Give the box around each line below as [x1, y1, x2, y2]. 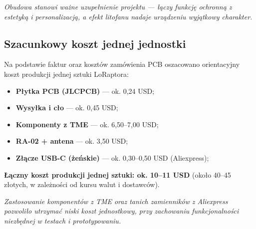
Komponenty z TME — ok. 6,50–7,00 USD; [15, 119, 159, 129]
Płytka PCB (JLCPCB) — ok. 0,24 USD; [15, 85, 155, 96]
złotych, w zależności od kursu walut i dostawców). [4, 179, 160, 190]
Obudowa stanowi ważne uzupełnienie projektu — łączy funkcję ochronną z [4, 1, 232, 11]
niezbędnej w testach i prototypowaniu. [4, 215, 121, 226]
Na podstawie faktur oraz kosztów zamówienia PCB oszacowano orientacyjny [4, 59, 240, 69]
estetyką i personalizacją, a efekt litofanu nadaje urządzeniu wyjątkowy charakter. [4, 11, 253, 21]
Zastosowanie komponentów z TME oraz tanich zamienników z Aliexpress [4, 196, 228, 206]
